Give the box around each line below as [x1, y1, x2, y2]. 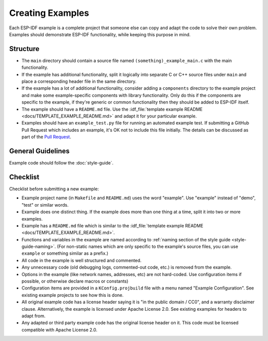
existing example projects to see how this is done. [21, 292, 124, 298]
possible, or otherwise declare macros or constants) [21, 278, 129, 284]
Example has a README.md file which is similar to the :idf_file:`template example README [21, 223, 203, 228]
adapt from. [21, 313, 46, 319]
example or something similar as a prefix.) [21, 250, 109, 256]
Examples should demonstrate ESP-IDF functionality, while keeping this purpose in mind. [9, 31, 191, 37]
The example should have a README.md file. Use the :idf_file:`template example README [21, 106, 203, 112]
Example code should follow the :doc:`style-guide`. [9, 160, 114, 166]
